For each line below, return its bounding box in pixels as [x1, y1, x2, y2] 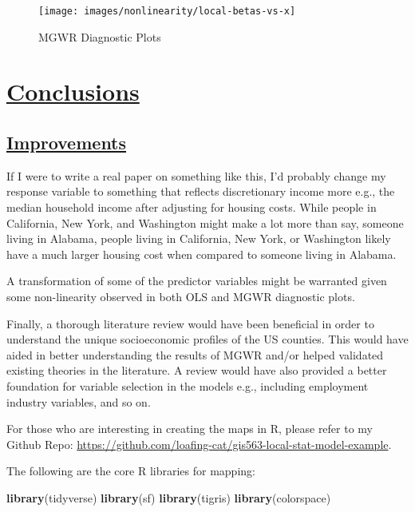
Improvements [6, 130, 127, 155]
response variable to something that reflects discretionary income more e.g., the [6, 183, 395, 200]
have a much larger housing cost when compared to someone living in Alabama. [6, 245, 397, 262]
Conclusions [6, 75, 140, 108]
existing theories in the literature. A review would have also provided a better [6, 362, 387, 379]
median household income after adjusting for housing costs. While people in [6, 199, 377, 216]
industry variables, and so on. [6, 393, 151, 410]
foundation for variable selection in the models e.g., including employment [6, 377, 369, 394]
